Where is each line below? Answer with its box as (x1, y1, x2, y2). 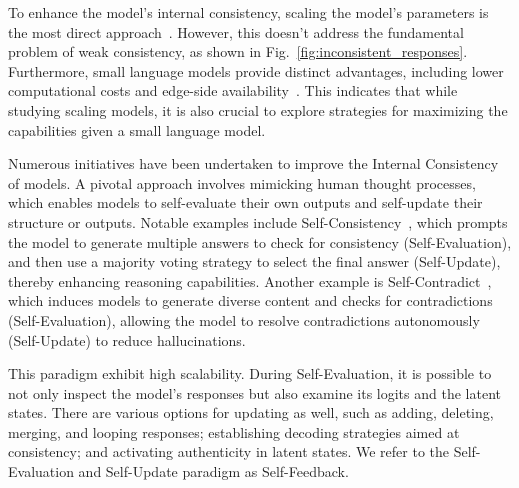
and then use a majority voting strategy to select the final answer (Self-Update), (8, 251, 501, 272)
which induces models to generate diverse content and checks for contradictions (8, 290, 493, 311)
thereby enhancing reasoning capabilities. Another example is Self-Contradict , (8, 270, 492, 291)
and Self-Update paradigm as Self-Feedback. (78, 461, 349, 482)
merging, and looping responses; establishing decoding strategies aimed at (8, 421, 460, 442)
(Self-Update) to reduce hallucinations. (8, 329, 246, 350)
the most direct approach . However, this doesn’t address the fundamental (8, 21, 464, 42)
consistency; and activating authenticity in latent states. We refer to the (8, 441, 449, 462)
